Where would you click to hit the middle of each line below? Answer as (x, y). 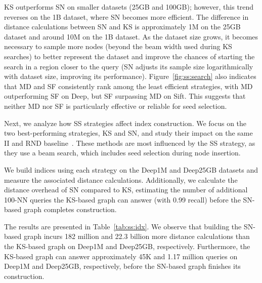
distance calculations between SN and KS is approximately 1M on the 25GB (122, 27)
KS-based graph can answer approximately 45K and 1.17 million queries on (121, 256)
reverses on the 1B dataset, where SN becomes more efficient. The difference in (126, 16)
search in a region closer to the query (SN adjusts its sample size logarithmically (129, 66)
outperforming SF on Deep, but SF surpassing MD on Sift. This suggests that (125, 96)
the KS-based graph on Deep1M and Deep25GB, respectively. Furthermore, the (127, 246)
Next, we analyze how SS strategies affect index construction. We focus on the (125, 123)
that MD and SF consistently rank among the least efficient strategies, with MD (128, 86)
